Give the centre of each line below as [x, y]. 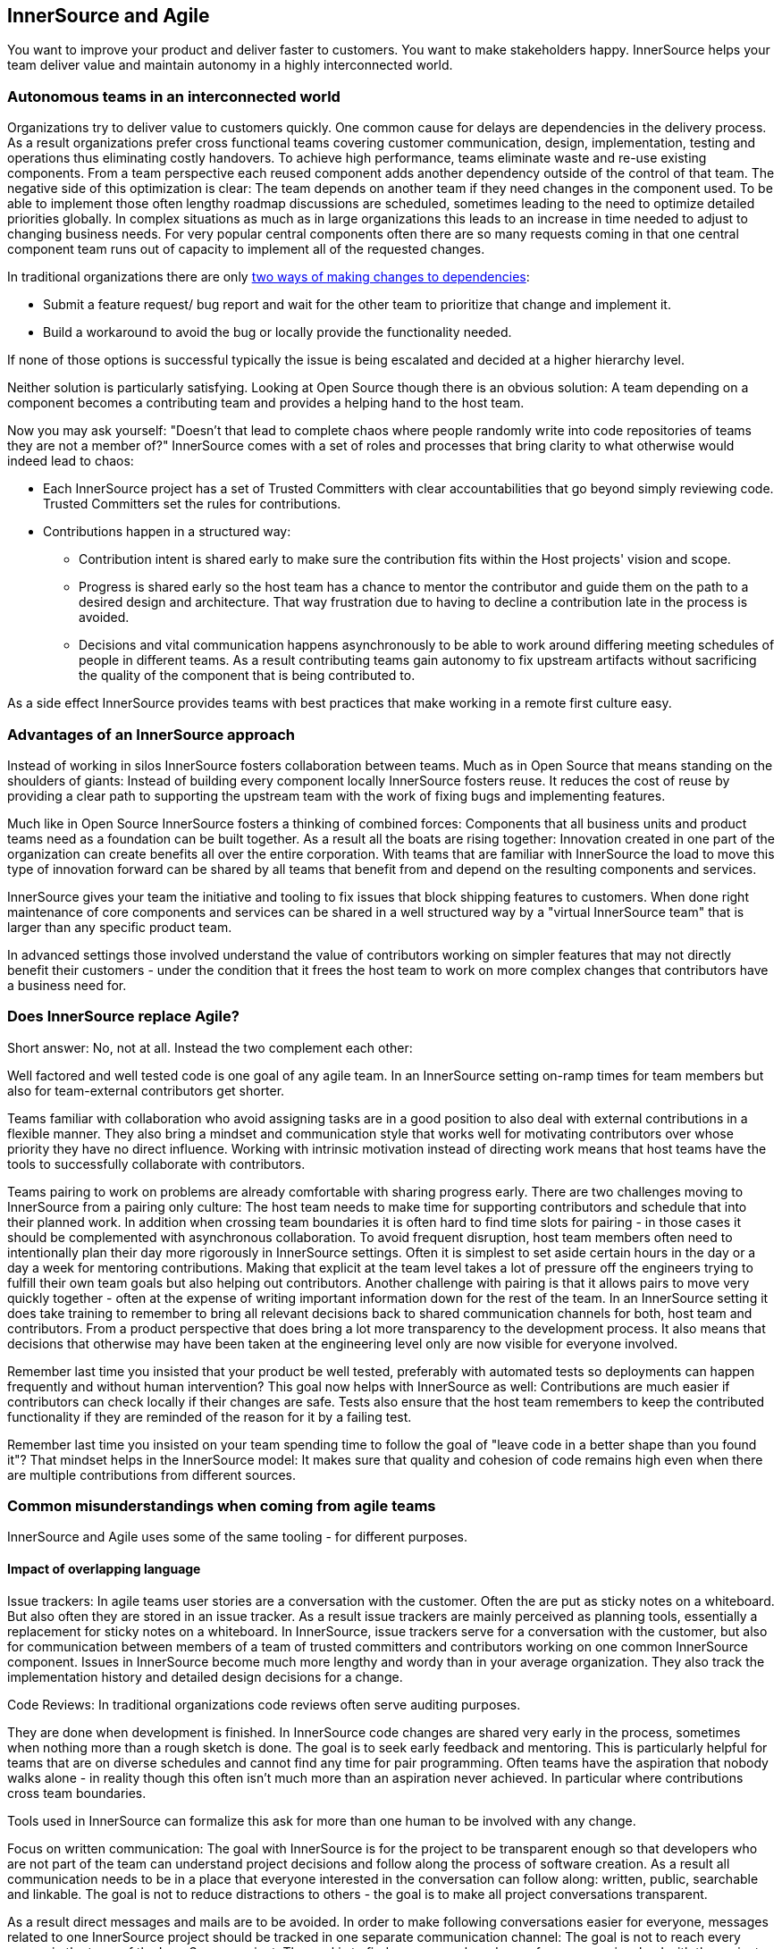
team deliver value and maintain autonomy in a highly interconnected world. [230, 65]
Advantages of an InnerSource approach [151, 734]
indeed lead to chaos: [71, 461]
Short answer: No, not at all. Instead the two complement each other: [210, 1047]
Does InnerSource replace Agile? [123, 1017]
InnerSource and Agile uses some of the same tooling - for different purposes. [238, 1537]
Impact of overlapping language [104, 1569]
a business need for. [67, 985]
